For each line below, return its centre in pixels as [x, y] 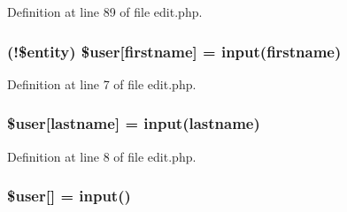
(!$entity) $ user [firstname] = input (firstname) [174, 51]
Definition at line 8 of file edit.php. [102, 156]
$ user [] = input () [69, 196]
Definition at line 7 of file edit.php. [102, 83]
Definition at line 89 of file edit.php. [105, 11]
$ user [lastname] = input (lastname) [134, 123]
